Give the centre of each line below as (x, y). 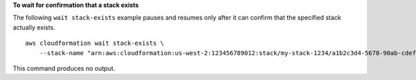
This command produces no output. (64, 68)
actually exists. (34, 27)
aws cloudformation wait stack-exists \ (95, 43)
